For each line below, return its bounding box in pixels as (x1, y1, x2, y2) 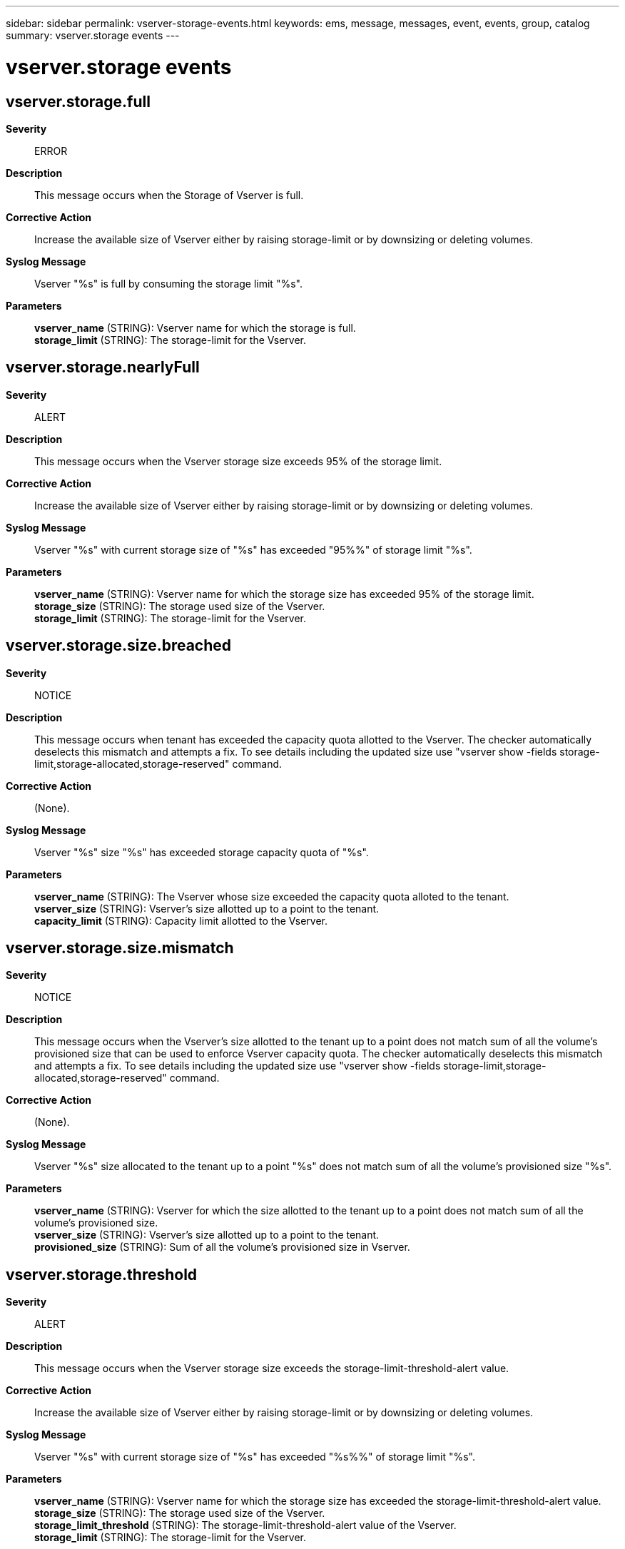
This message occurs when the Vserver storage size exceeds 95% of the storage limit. (34, 454, 442, 467)
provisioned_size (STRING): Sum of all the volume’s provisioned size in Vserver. (34, 1241, 410, 1254)
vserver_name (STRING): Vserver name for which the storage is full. (34, 321, 356, 334)
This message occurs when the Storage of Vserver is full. (34, 188, 304, 201)
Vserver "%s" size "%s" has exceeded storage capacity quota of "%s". (34, 845, 369, 858)
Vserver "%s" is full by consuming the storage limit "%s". (34, 277, 303, 290)
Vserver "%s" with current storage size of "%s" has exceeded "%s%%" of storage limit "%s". (34, 1451, 476, 1463)
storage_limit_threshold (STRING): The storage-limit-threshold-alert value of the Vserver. (34, 1519, 457, 1532)
